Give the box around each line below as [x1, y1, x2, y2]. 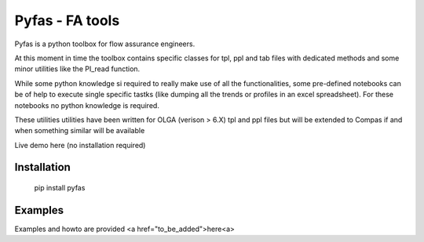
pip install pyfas [34, 183, 86, 193]
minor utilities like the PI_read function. [14, 64, 141, 74]
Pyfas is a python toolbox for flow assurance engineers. [14, 39, 196, 49]
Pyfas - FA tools [14, 12, 120, 29]
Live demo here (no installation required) [14, 140, 146, 150]
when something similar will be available [14, 126, 145, 135]
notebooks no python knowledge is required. [14, 100, 160, 110]
